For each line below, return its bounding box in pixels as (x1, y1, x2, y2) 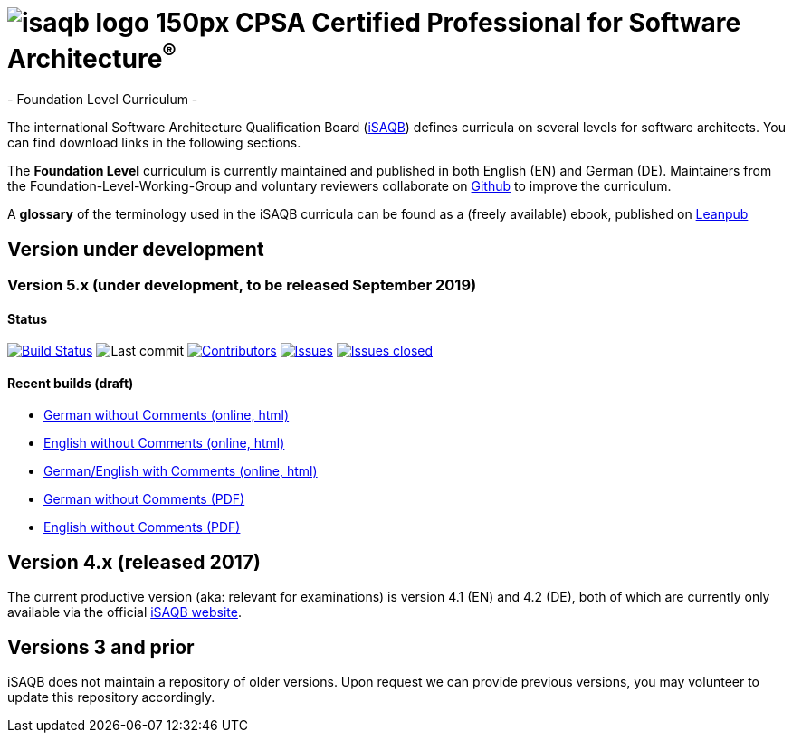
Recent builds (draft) (7, 375, 134, 391)
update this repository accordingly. (7, 689, 215, 706)
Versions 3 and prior (7, 635, 195, 659)
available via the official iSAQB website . (7, 604, 242, 621)
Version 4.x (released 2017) (7, 550, 261, 574)
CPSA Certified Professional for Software (235, 7, 741, 38)
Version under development (7, 237, 264, 261)
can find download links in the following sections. (7, 135, 301, 151)
